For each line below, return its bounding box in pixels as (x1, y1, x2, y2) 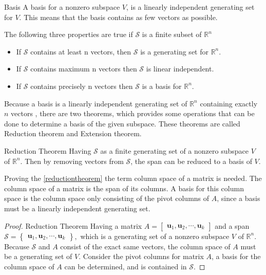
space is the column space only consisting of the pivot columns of (4, 193, 210, 204)
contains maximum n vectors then (30, 63, 137, 74)
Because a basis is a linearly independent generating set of (4, 98, 187, 108)
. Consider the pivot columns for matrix (79, 251, 204, 262)
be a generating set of (4, 251, 72, 262)
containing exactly (200, 98, 258, 108)
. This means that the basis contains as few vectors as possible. (19, 11, 218, 22)
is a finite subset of (142, 29, 202, 40)
